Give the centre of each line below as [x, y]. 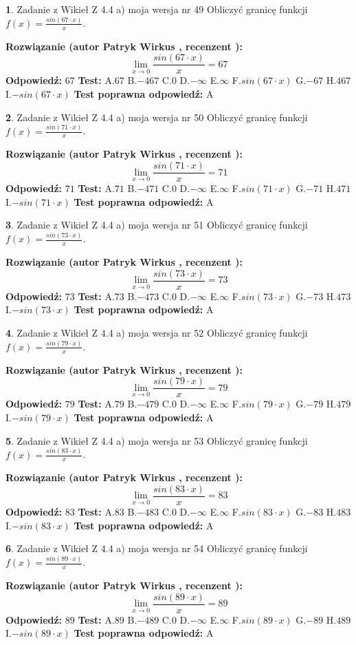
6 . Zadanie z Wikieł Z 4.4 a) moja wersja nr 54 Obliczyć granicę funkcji [157, 548]
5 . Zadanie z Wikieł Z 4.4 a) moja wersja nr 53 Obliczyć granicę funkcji [157, 440]
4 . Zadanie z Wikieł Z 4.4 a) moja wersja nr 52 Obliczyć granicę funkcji [157, 332]
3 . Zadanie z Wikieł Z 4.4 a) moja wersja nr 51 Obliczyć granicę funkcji [157, 225]
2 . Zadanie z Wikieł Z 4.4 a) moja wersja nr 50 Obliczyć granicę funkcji [157, 117]
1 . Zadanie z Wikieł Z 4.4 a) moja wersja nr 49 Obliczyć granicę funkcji [157, 9]
